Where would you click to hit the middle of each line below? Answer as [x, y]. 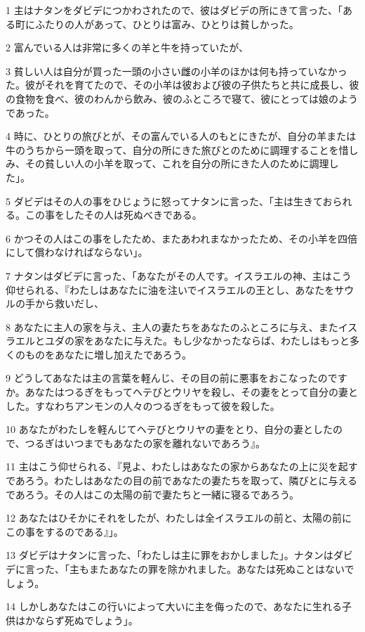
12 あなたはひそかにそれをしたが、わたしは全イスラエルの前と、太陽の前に [179, 518]
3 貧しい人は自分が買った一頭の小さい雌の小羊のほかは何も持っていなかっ [177, 71]
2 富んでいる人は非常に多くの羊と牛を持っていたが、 [127, 47]
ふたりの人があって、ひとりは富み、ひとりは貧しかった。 [167, 24]
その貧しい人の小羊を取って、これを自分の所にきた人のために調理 [177, 163]
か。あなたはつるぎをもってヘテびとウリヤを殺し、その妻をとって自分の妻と [182, 392]
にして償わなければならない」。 [77, 252]
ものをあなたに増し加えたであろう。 [108, 354]
